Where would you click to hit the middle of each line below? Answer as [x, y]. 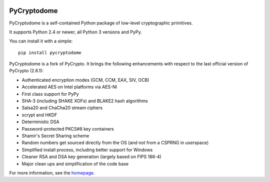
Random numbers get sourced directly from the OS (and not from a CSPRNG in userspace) [115, 143]
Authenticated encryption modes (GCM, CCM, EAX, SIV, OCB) [85, 80]
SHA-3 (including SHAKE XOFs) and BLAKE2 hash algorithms [85, 101]
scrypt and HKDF [39, 115]
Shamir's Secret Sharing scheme [55, 136]
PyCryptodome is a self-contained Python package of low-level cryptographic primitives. [101, 23]
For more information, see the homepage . [52, 173]
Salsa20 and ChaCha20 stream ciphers [62, 108]
